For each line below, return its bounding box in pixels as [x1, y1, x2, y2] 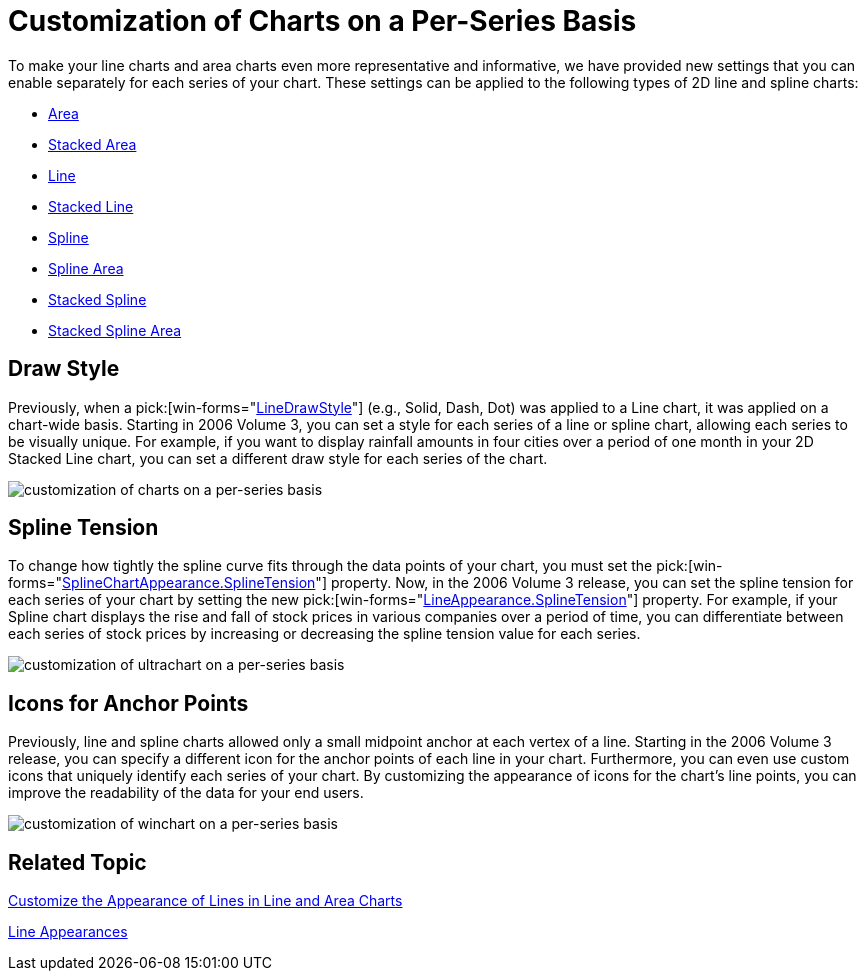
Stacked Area [48, 135, 137, 153]
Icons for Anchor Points [8, 690, 249, 716]
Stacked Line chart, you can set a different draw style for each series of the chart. [8, 449, 548, 467]
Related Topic [8, 849, 147, 875]
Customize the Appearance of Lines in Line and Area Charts [8, 892, 403, 910]
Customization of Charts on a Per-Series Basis [8, 4, 637, 38]
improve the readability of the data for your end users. [8, 784, 364, 802]
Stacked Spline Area [48, 321, 182, 339]
